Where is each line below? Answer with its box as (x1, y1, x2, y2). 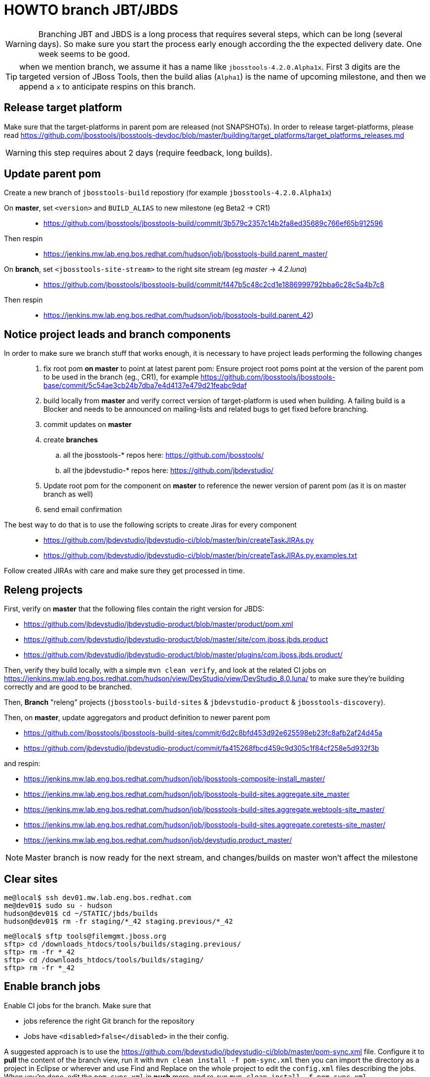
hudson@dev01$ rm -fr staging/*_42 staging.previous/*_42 (4, 917, 233, 925)
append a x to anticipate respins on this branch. (19, 81, 196, 91)
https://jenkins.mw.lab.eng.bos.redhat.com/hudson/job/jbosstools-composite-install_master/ (24, 775, 325, 783)
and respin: (4, 759, 40, 768)
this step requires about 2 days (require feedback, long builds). (38, 147, 273, 158)
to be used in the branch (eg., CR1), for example (43, 373, 199, 382)
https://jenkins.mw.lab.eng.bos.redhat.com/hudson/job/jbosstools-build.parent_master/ (43, 250, 328, 258)
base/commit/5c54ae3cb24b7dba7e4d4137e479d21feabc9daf (43, 381, 247, 390)
